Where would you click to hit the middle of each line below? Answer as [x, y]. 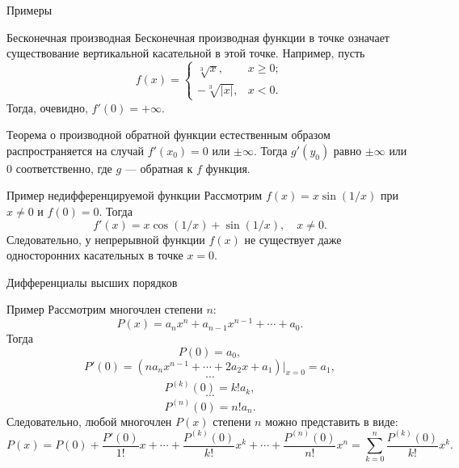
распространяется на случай [76, 150]
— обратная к [159, 168]
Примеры [29, 10]
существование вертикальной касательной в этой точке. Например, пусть [186, 53]
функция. [228, 168]
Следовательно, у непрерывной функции [106, 239]
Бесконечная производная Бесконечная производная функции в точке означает [198, 37]
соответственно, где [64, 168]
